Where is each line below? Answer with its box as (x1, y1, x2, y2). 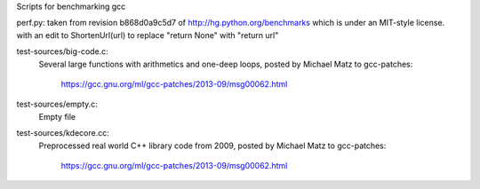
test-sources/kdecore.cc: (16, 128, 110, 138)
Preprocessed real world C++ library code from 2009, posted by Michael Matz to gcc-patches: (38, 140, 387, 151)
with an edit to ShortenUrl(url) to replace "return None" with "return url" (16, 29, 279, 40)
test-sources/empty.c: (16, 98, 98, 110)
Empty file (38, 111, 76, 122)
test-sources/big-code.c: (16, 46, 108, 57)
